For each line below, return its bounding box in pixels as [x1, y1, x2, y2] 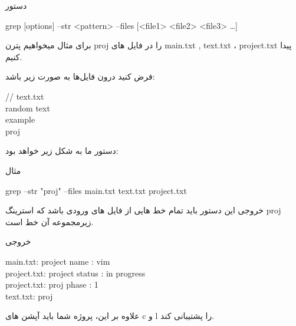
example [5, 113, 35, 126]
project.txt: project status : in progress [5, 266, 146, 279]
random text [5, 101, 50, 114]
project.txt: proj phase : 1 [5, 278, 98, 291]
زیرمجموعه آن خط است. [5, 215, 94, 228]
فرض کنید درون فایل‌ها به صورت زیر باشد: [5, 70, 155, 83]
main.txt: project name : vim [5, 255, 110, 267]
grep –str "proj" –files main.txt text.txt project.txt [5, 184, 187, 196]
